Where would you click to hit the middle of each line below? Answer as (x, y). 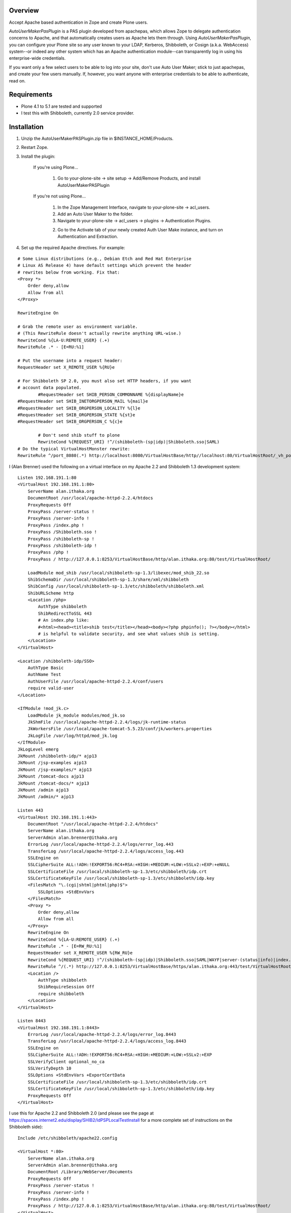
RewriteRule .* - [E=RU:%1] (51, 347)
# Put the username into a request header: (70, 361)
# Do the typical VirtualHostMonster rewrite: (74, 449)
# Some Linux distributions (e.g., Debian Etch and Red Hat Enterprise (105, 259)
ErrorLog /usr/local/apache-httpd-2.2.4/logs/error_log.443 (101, 844)
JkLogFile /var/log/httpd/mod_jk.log (72, 736)
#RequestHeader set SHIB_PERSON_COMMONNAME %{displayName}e (111, 394)
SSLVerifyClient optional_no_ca (66, 1062)
